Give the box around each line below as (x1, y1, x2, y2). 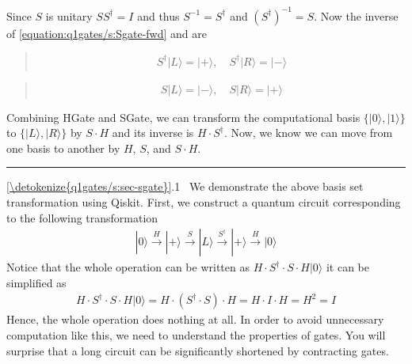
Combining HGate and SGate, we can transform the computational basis (6, 108, 360, 125)
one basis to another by (6, 139, 120, 156)
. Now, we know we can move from (223, 124, 393, 141)
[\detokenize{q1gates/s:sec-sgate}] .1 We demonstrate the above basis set (6, 178, 364, 195)
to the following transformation (6, 209, 158, 226)
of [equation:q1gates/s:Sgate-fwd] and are (6, 25, 208, 41)
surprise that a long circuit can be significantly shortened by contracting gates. (6, 342, 389, 358)
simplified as (6, 274, 67, 290)
